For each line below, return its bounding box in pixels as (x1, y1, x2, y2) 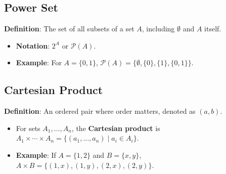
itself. (204, 23, 221, 34)
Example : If (16, 149, 56, 160)
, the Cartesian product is (71, 122, 160, 133)
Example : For (16, 57, 62, 68)
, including (142, 23, 175, 34)
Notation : (16, 40, 50, 51)
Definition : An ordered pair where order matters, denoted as (4, 106, 196, 116)
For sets (16, 122, 40, 133)
